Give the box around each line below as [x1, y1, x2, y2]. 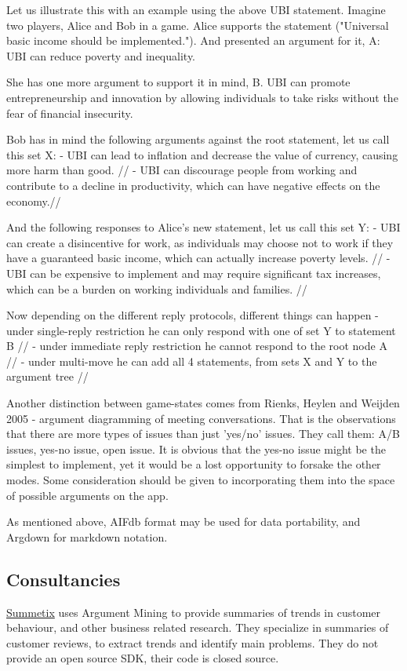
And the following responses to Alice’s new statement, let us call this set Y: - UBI [6, 219, 401, 235]
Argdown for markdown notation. [6, 528, 168, 545]
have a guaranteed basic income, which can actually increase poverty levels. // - [6, 250, 391, 266]
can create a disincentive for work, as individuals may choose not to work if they [6, 234, 394, 250]
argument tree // [6, 368, 89, 385]
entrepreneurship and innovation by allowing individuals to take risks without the [6, 89, 398, 105]
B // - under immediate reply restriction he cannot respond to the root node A [6, 337, 387, 354]
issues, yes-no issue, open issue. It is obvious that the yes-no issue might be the [6, 440, 386, 457]
